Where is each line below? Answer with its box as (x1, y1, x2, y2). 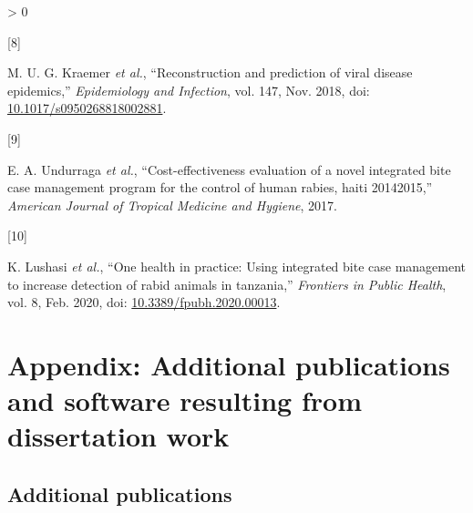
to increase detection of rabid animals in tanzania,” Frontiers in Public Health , (7, 274, 447, 293)
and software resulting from (7, 382, 362, 419)
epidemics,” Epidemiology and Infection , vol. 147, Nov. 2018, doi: (7, 80, 370, 99)
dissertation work (7, 417, 230, 455)
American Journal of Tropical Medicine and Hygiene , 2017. (7, 195, 337, 214)
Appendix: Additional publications (7, 345, 450, 383)
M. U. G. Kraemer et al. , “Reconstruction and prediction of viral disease (7, 63, 413, 82)
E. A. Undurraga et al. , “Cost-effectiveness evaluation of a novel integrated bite (7, 159, 451, 179)
